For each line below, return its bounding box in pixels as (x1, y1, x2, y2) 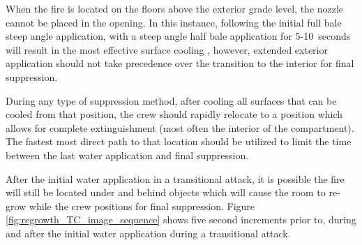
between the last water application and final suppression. (6, 147, 249, 162)
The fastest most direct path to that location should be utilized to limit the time (6, 134, 352, 149)
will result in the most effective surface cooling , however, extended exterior (6, 42, 328, 57)
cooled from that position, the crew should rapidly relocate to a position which (6, 107, 343, 121)
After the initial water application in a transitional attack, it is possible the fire (6, 171, 345, 186)
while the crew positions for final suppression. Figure (29, 198, 255, 213)
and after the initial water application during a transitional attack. (6, 225, 291, 240)
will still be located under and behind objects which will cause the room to (6, 185, 326, 200)
